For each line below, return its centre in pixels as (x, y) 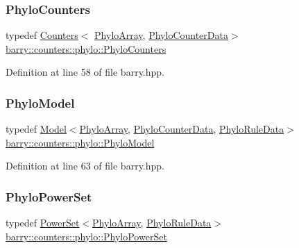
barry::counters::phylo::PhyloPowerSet (86, 236)
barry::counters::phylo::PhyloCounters (86, 48)
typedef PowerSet (43, 223)
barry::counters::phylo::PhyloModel (80, 142)
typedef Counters (42, 35)
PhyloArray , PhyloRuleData (152, 223)
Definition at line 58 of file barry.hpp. (85, 72)
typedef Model (36, 129)
